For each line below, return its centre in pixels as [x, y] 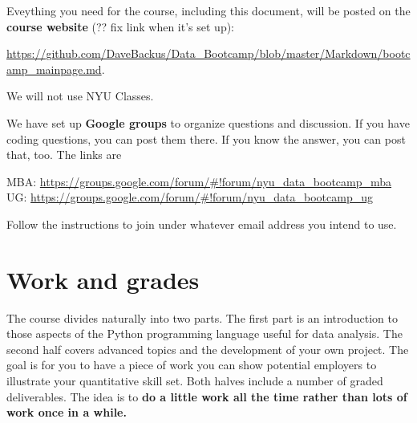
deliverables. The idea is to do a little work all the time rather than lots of [207, 396]
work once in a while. [67, 412]
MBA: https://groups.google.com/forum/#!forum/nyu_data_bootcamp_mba [199, 181]
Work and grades [103, 279]
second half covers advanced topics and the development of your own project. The [208, 349]
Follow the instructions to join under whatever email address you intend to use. [202, 224]
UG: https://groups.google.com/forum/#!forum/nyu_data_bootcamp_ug [190, 197]
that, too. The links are [64, 155]
